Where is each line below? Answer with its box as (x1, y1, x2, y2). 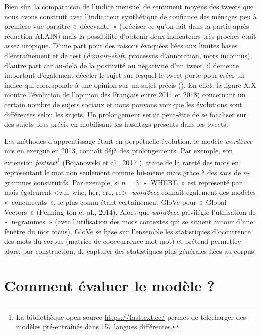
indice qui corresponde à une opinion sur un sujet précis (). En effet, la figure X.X (4, 79, 256, 90)
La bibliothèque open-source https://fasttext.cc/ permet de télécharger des (16, 311, 246, 322)
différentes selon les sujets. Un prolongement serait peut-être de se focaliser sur (4, 109, 247, 119)
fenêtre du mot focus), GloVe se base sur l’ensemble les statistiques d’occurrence (4, 226, 251, 236)
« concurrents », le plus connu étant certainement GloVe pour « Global (4, 196, 227, 207)
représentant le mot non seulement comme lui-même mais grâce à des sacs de (4, 167, 241, 178)
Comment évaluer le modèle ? (4, 275, 215, 295)
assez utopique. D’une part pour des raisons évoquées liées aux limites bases (4, 40, 238, 51)
